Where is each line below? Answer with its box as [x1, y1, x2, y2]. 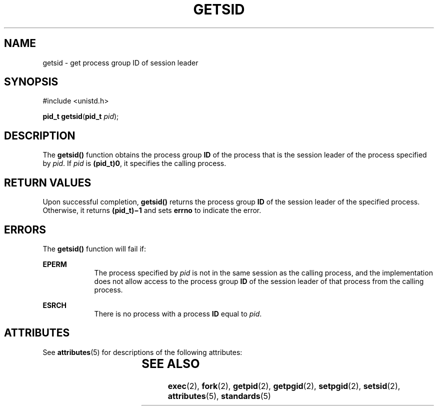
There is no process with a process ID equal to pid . [94, 309, 262, 318]
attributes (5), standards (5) [167, 390, 271, 401]
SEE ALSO [141, 356, 200, 371]
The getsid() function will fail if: [42, 244, 146, 253]
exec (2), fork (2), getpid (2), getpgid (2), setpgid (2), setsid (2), [167, 380, 400, 391]
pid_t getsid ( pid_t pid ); [42, 112, 119, 121]
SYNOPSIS [4, 75, 58, 88]
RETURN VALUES [4, 176, 91, 189]
